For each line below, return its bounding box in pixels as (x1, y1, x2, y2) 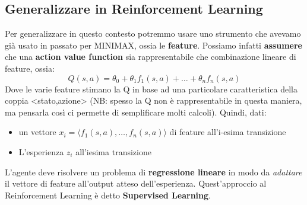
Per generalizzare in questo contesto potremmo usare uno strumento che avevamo (5, 27, 301, 40)
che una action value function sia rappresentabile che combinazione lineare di (5, 50, 296, 63)
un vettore (18, 126, 56, 138)
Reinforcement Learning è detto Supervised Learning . (5, 188, 211, 201)
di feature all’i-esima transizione (169, 126, 286, 138)
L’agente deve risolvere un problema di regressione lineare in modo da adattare (5, 165, 302, 178)
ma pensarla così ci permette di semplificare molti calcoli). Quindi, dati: (5, 105, 267, 118)
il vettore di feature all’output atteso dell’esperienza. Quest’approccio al (5, 177, 267, 190)
